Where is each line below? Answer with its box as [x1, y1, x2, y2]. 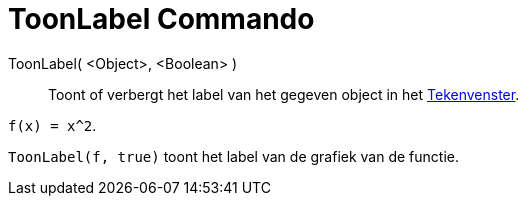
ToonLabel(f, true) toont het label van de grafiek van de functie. [8, 147, 460, 165]
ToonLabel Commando [8, 2, 315, 36]
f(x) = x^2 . [8, 116, 97, 134]
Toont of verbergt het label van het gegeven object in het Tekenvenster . [48, 85, 520, 103]
